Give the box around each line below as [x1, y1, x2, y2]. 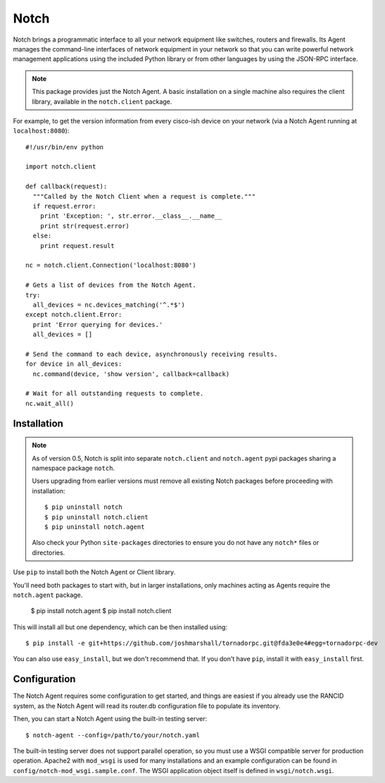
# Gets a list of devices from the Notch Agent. [25, 281, 196, 289]
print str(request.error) [39, 222, 130, 230]
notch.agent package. [13, 591, 83, 599]
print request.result [39, 242, 115, 249]
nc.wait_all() [25, 399, 74, 407]
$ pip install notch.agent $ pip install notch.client [30, 607, 172, 615]
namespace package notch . [32, 464, 115, 472]
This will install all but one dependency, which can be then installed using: [13, 622, 228, 631]
